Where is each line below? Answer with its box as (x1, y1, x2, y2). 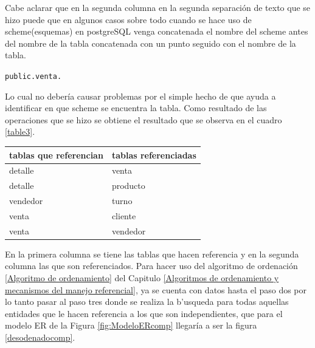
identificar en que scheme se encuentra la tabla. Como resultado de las (5, 101, 267, 114)
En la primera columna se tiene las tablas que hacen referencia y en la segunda (5, 247, 299, 260)
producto (111, 179, 145, 192)
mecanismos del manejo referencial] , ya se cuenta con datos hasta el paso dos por (5, 283, 307, 296)
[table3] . (5, 125, 35, 138)
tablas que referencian (9, 148, 103, 161)
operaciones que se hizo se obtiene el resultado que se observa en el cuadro (5, 113, 282, 126)
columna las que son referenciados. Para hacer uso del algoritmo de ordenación (5, 259, 298, 272)
